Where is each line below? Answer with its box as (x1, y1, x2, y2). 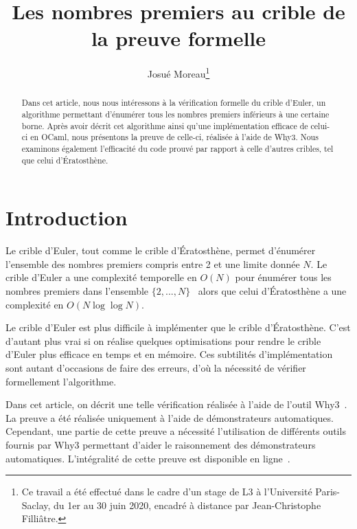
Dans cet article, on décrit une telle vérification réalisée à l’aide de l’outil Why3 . (5, 397, 347, 412)
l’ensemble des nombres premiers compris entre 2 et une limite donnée (5, 256, 300, 271)
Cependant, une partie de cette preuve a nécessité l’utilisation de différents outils (5, 424, 346, 438)
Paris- (315, 484, 340, 499)
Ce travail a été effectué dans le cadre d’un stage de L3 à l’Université (21, 484, 312, 499)
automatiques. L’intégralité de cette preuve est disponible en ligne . (5, 451, 290, 465)
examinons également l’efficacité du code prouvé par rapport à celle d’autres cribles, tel (21, 142, 334, 154)
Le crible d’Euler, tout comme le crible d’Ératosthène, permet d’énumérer (5, 243, 316, 258)
